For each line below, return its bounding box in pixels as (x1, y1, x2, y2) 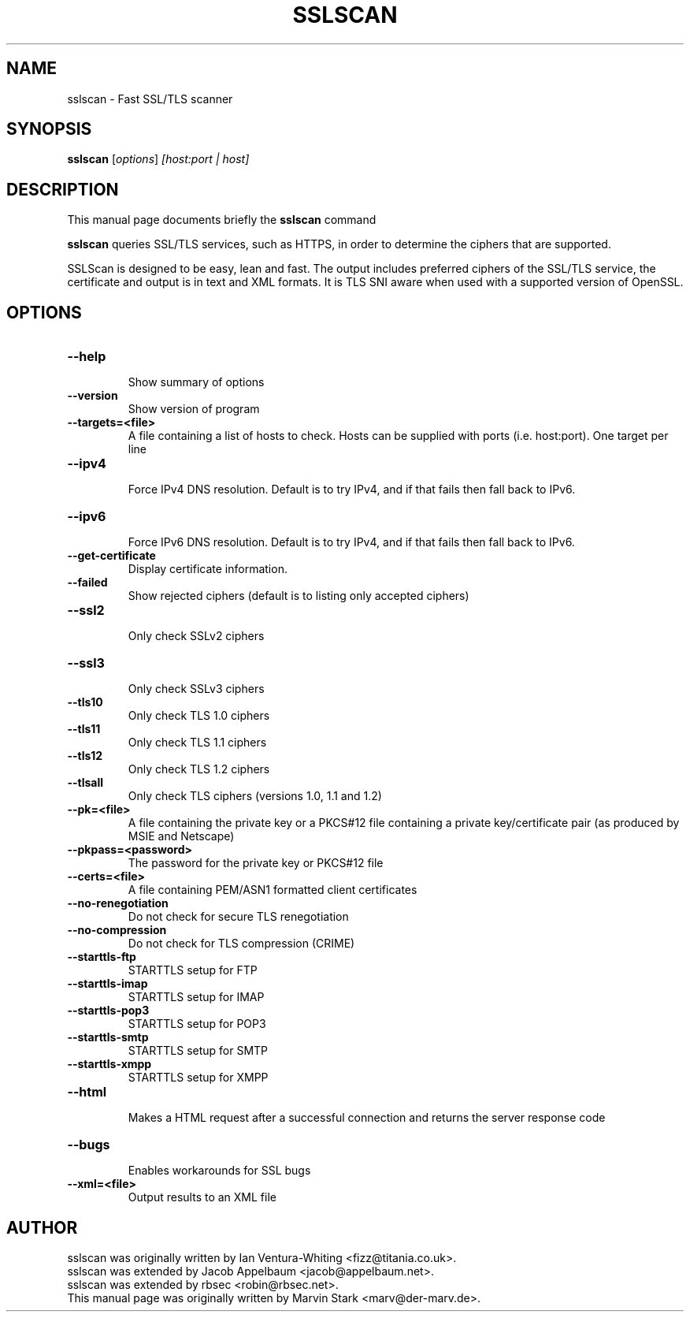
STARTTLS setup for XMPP (128, 1070, 269, 1085)
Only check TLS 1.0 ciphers (128, 709, 270, 723)
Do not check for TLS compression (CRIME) (128, 936, 355, 951)
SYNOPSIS (6, 119, 92, 140)
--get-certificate (67, 549, 156, 563)
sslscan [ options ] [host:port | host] (67, 152, 250, 166)
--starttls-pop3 (67, 1003, 150, 1018)
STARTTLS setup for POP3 (128, 1017, 266, 1031)
